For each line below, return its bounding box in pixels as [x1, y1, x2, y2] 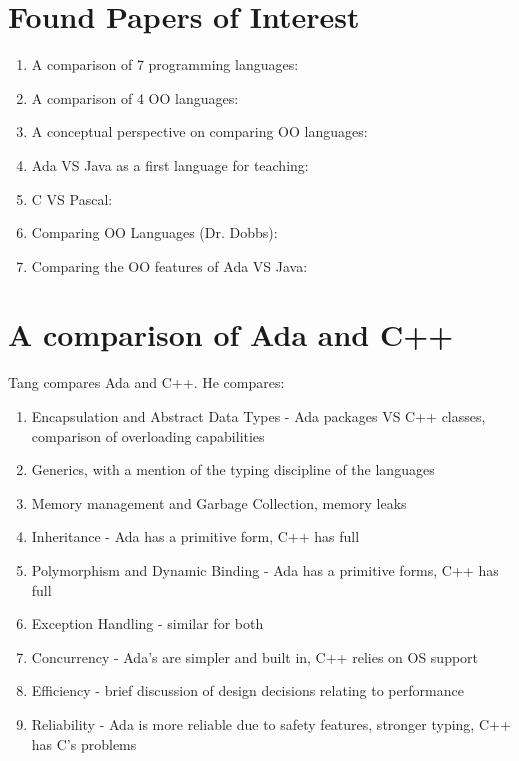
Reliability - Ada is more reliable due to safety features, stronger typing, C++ [31, 713, 511, 734]
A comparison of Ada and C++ [8, 314, 454, 355]
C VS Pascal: [31, 188, 113, 209]
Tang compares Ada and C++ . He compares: [8, 372, 285, 393]
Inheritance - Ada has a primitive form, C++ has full [31, 526, 360, 547]
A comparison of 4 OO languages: [31, 87, 239, 108]
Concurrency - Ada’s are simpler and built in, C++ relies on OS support [31, 646, 479, 667]
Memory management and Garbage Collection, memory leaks [31, 492, 407, 513]
